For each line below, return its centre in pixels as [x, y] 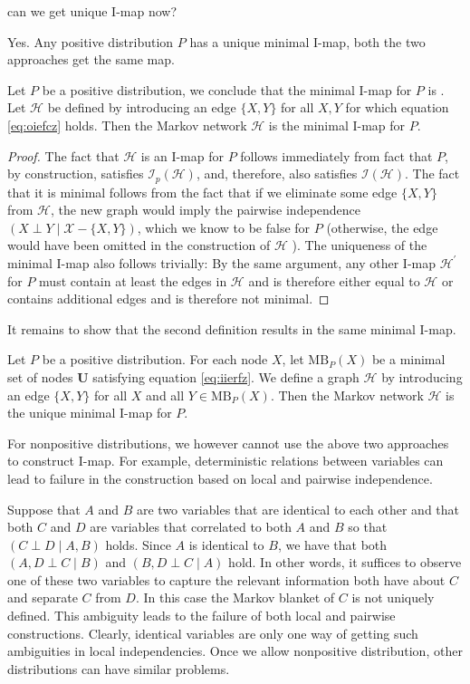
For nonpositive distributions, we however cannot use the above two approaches [228, 443]
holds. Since [138, 544]
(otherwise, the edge [382, 227]
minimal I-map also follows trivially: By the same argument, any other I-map [222, 262]
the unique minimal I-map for [90, 413]
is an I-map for [182, 155]
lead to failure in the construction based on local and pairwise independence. [220, 478]
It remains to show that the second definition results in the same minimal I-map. [232, 328]
